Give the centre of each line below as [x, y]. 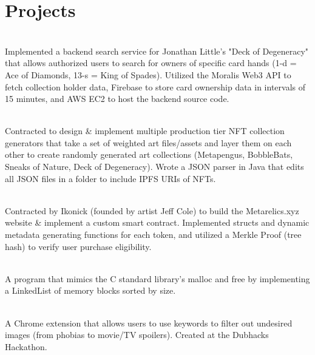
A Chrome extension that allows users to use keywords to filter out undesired [149, 323]
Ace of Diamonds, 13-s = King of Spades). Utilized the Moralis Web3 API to [148, 74]
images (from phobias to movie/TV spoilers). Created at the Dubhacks [137, 335]
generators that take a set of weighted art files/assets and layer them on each [148, 142]
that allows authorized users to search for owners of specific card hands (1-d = [151, 63]
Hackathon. [26, 346]
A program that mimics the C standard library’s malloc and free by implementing [157, 278]
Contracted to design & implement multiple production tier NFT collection [145, 131]
